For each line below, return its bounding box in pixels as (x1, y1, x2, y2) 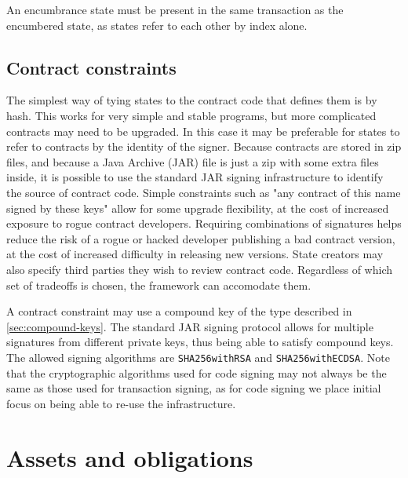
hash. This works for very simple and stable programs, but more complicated (6, 107, 377, 123)
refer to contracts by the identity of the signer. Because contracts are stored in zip (6, 138, 402, 155)
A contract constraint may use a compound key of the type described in (6, 303, 352, 319)
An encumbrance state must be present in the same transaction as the (6, 2, 344, 17)
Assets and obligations (6, 441, 253, 473)
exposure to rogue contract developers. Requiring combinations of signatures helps (6, 215, 402, 232)
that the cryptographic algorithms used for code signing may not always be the (6, 364, 387, 381)
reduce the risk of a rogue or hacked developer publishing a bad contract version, (6, 230, 395, 246)
